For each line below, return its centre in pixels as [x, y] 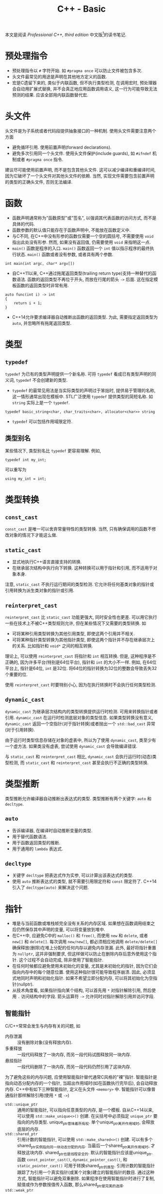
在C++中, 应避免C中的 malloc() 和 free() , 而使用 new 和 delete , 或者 [80, 935]
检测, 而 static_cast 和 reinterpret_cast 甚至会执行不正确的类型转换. [79, 763]
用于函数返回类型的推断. [36, 842]
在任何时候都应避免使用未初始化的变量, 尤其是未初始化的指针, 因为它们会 [85, 966]
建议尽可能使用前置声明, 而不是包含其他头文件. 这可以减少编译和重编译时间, [80, 169]
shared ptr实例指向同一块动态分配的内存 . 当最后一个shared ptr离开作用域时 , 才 [86, 1146]
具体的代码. [23, 224]
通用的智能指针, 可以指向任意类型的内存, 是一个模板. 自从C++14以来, [85, 1110]
